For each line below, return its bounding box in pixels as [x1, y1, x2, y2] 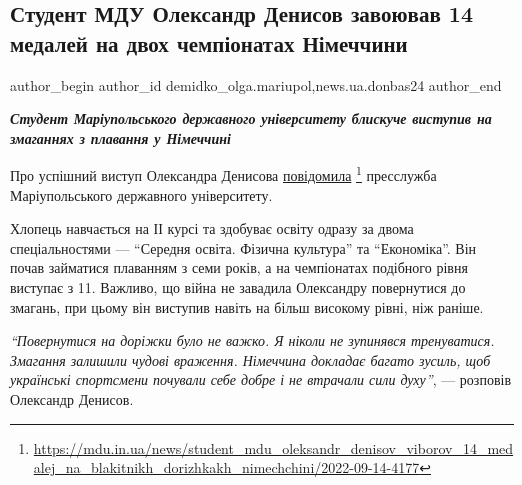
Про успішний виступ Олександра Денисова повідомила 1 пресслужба [10, 162, 437, 186]
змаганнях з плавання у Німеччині [10, 127, 231, 148]
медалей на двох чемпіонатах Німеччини [10, 27, 408, 58]
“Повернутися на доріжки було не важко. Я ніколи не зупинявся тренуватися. [10, 330, 495, 351]
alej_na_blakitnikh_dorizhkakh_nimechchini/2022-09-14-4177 [33, 457, 420, 478]
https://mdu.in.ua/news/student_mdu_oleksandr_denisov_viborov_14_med [33, 437, 514, 458]
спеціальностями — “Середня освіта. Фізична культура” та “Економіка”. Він [10, 237, 477, 258]
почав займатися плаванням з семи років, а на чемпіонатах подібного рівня [10, 257, 468, 278]
